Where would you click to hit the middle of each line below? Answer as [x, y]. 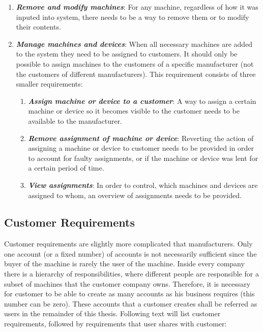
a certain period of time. [66, 168]
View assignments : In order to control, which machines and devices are [143, 185]
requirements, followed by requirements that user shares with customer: [115, 324]
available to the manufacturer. [75, 120]
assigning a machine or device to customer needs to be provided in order [141, 148]
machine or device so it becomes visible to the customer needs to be [134, 111]
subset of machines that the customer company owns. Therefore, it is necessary [127, 283]
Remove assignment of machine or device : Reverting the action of [141, 138]
